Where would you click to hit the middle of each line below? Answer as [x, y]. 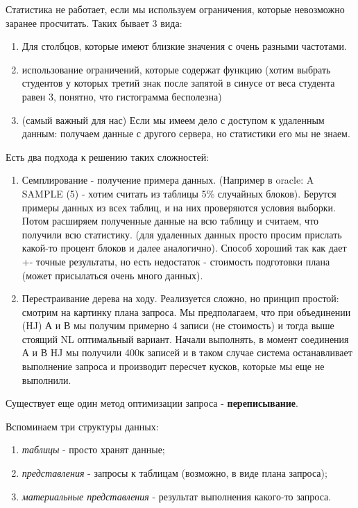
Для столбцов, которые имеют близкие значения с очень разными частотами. [184, 46]
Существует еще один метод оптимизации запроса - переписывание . [152, 403]
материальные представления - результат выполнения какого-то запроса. [177, 496]
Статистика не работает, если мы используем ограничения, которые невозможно [175, 9]
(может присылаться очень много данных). [112, 275]
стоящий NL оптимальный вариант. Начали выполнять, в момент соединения [185, 339]
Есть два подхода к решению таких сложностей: [108, 156]
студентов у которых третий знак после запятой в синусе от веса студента [178, 83]
